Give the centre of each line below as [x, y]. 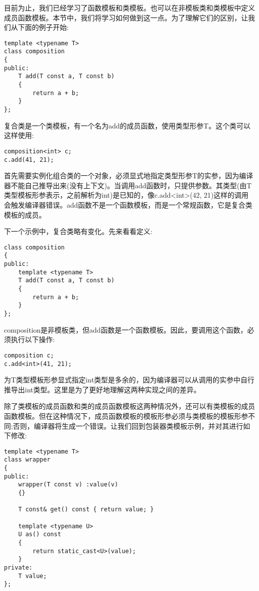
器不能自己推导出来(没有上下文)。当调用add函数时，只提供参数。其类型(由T [128, 185]
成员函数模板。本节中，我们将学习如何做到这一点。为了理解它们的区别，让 [126, 17]
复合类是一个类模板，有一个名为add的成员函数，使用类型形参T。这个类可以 [127, 125]
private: [18, 567]
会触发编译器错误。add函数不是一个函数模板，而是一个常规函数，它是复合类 [128, 204]
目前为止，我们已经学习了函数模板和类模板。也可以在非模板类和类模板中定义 [129, 7]
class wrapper [27, 460]
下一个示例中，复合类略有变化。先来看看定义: [78, 231]
